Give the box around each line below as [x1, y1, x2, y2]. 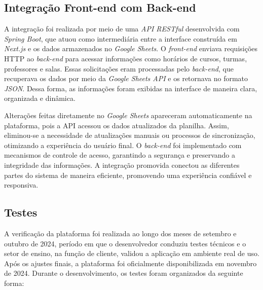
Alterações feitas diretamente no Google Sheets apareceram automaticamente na [4, 110, 252, 120]
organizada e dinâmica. [4, 93, 76, 103]
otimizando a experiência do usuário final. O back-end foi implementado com [4, 139, 242, 150]
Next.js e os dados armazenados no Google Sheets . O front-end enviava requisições [4, 43, 258, 54]
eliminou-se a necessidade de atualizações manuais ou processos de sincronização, [4, 130, 255, 140]
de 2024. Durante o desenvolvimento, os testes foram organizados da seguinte [4, 268, 243, 278]
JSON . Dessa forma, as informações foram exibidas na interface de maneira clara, [4, 83, 257, 93]
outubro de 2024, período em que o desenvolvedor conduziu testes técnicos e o [4, 238, 246, 248]
